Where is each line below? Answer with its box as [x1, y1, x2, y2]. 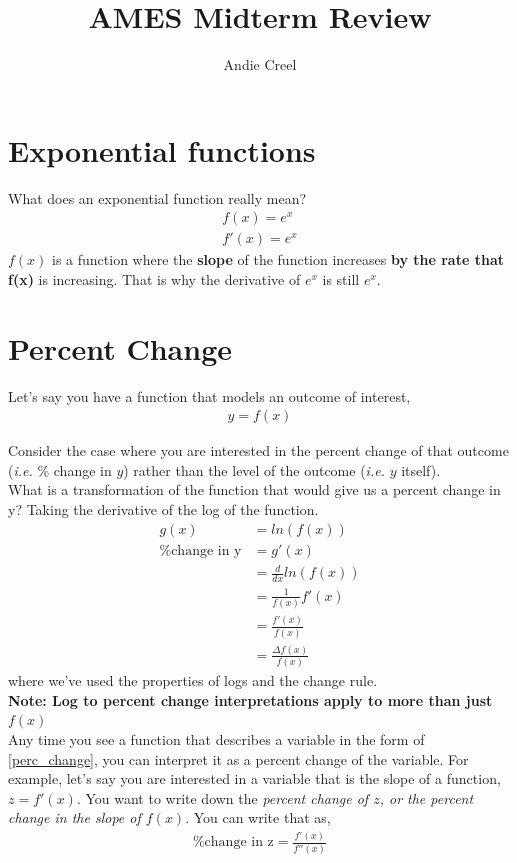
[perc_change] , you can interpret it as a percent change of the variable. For [8, 748, 469, 769]
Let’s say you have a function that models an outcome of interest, [8, 385, 411, 406]
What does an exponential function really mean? [8, 187, 307, 208]
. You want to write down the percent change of [76, 787, 369, 808]
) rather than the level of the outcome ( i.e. [123, 459, 385, 480]
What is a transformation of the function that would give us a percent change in [8, 479, 501, 500]
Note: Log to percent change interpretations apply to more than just [8, 689, 493, 710]
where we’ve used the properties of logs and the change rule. [8, 670, 378, 691]
